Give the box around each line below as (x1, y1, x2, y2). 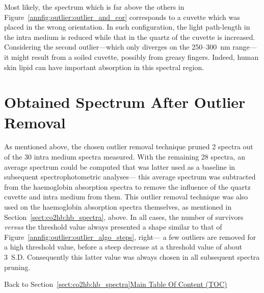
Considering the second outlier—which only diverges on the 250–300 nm (4, 41, 230, 52)
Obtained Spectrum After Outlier (4, 92, 246, 112)
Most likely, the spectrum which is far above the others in (4, 2, 184, 12)
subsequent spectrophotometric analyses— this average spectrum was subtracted (4, 171, 256, 182)
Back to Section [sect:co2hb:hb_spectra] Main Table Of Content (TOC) (4, 279, 227, 289)
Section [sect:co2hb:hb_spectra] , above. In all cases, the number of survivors (4, 211, 244, 222)
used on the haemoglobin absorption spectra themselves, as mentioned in (4, 201, 232, 212)
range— (232, 41, 257, 52)
